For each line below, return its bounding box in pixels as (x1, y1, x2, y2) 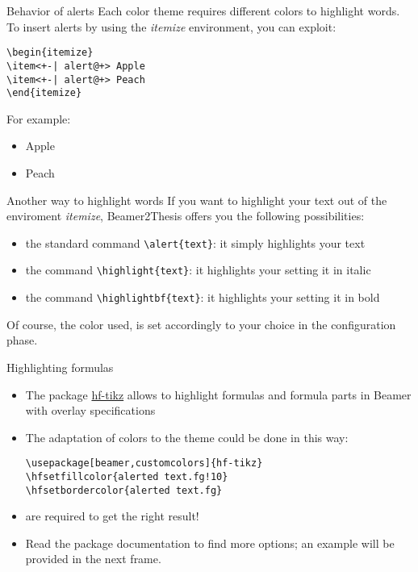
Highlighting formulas (6, 358, 114, 375)
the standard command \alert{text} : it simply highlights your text (25, 234, 366, 251)
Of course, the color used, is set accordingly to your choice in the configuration (6, 315, 396, 332)
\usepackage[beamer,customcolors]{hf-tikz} (25, 457, 263, 470)
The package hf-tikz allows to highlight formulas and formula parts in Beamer (25, 386, 412, 403)
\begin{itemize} (6, 47, 94, 59)
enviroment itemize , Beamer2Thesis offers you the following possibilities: (6, 207, 365, 224)
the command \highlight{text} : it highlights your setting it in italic (25, 261, 371, 278)
